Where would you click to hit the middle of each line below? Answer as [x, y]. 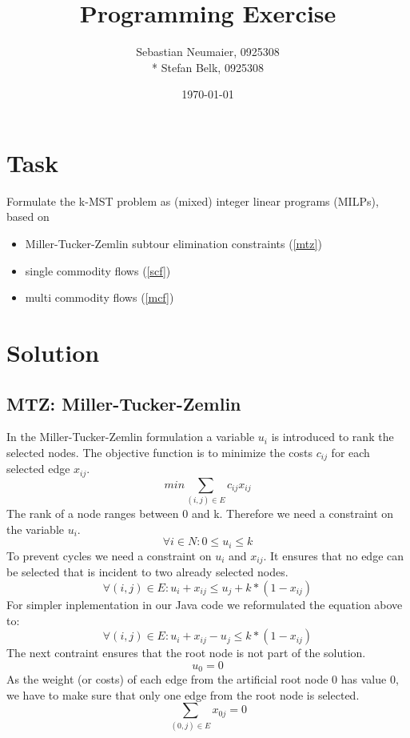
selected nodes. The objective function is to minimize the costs [159, 452]
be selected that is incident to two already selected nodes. [147, 572]
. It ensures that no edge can [334, 555]
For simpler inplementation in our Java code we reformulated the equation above [205, 604]
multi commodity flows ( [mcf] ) [100, 297]
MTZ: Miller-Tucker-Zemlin [124, 403]
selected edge [38, 469]
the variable [35, 529]
